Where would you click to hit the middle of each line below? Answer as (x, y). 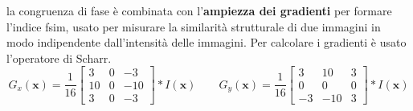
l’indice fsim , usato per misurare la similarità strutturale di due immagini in (194, 26)
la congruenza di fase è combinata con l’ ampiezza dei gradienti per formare (199, 10)
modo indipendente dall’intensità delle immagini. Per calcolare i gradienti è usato (206, 42)
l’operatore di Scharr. (59, 58)
